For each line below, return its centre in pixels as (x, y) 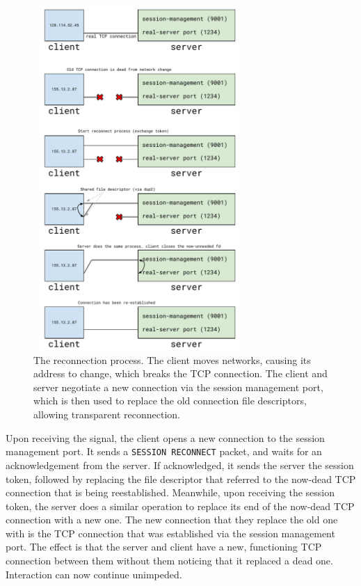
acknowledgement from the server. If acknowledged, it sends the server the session (180, 465)
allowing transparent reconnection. (107, 414)
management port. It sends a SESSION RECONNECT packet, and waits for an (164, 451)
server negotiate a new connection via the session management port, (178, 387)
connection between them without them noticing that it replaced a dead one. (169, 561)
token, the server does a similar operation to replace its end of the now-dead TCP (180, 506)
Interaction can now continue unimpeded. (94, 574)
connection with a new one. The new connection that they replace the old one (172, 520)
